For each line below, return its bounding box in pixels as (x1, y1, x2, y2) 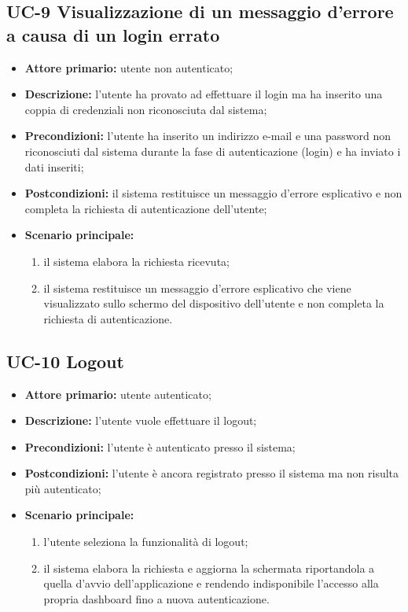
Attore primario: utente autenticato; (24, 385, 211, 402)
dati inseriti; (24, 158, 84, 175)
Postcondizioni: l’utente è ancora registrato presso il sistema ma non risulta (24, 465, 399, 481)
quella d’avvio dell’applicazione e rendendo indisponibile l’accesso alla (43, 575, 379, 592)
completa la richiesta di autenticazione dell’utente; (24, 200, 267, 216)
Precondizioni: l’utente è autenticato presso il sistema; (24, 438, 296, 455)
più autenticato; (24, 480, 101, 496)
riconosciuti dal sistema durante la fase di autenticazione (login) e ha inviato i (24, 142, 401, 159)
